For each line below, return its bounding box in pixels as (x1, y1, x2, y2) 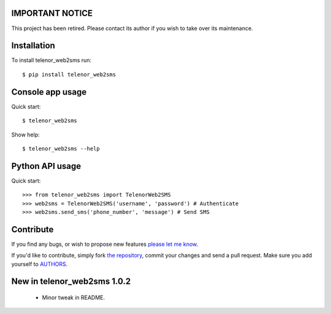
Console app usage (11, 87, 87, 97)
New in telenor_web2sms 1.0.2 (11, 277, 131, 287)
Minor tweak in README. (42, 294, 105, 301)
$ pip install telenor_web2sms (22, 71, 116, 78)
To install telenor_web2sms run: (11, 57, 92, 64)
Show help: (11, 131, 40, 138)
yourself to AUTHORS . (11, 260, 68, 267)
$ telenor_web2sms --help (22, 145, 101, 152)
